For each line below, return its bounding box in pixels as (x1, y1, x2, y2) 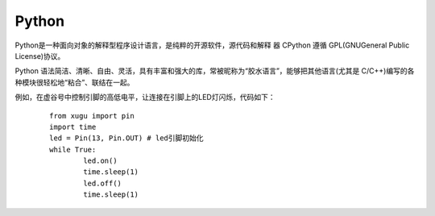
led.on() (83, 156, 118, 165)
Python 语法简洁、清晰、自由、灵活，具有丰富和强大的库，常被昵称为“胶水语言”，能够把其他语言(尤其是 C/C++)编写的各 (14, 66, 415, 76)
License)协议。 (14, 51, 65, 60)
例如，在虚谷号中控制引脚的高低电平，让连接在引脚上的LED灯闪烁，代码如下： (14, 93, 275, 102)
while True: (49, 145, 97, 154)
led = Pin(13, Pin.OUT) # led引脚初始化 (49, 134, 205, 143)
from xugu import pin (49, 111, 135, 120)
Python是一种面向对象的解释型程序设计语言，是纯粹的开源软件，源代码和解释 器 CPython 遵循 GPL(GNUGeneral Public (14, 40, 410, 50)
